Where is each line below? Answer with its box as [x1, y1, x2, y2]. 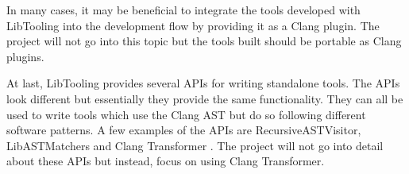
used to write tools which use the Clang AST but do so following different [6, 106, 366, 122]
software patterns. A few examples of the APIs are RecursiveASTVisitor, [6, 122, 361, 138]
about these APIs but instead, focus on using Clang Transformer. [6, 153, 325, 169]
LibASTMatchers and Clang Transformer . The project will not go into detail [6, 137, 384, 153]
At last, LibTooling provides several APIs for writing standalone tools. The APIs [6, 75, 400, 91]
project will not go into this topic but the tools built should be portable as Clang [6, 33, 402, 49]
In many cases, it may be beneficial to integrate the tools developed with [6, 2, 361, 17]
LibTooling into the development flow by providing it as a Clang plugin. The [6, 17, 380, 33]
